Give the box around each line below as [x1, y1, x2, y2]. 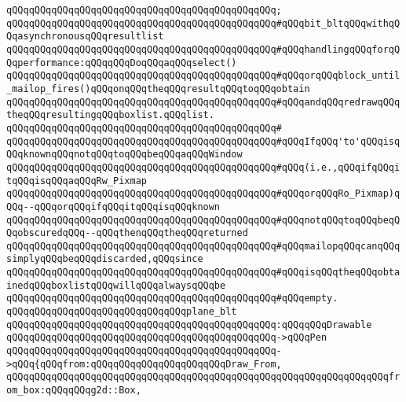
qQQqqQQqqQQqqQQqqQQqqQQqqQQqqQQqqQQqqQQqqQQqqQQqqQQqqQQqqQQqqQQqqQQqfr [6, 371, 401, 383]
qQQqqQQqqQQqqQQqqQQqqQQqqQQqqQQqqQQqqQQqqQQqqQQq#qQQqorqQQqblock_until [6, 70, 401, 82]
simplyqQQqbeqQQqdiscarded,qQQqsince [6, 253, 203, 265]
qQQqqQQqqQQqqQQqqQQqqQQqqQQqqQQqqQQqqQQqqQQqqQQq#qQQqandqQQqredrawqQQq [6, 96, 401, 108]
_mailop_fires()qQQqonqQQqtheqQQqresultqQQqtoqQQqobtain [6, 83, 310, 94]
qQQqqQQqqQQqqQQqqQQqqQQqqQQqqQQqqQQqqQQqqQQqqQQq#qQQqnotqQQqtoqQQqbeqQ [6, 214, 401, 226]
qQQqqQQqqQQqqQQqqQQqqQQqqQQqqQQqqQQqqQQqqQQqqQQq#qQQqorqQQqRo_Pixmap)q [6, 188, 401, 200]
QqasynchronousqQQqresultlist [6, 31, 164, 42]
